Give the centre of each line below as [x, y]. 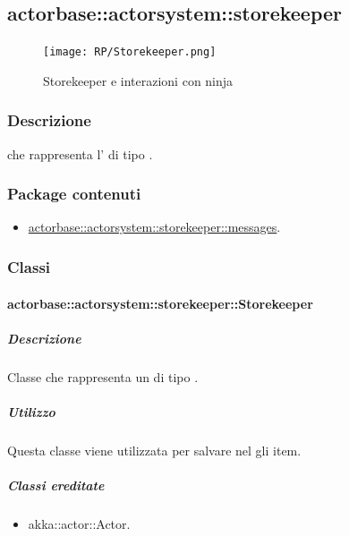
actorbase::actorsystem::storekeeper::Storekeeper [160, 303]
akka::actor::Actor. [79, 523]
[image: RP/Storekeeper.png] [130, 52]
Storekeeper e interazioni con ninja [138, 80]
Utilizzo [31, 411]
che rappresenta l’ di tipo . [80, 153]
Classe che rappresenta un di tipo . [103, 376]
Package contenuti [74, 194]
